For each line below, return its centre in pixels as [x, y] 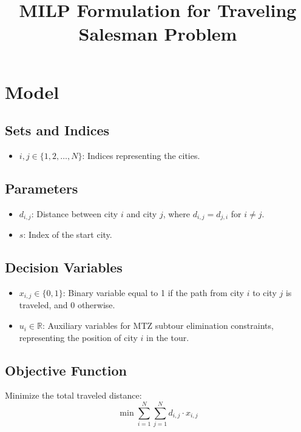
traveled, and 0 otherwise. [67, 305]
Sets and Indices [57, 130]
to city [265, 292]
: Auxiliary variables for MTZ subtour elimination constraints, [158, 326]
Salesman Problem [158, 34]
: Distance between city [75, 213]
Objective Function [66, 370]
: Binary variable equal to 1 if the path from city [153, 292]
